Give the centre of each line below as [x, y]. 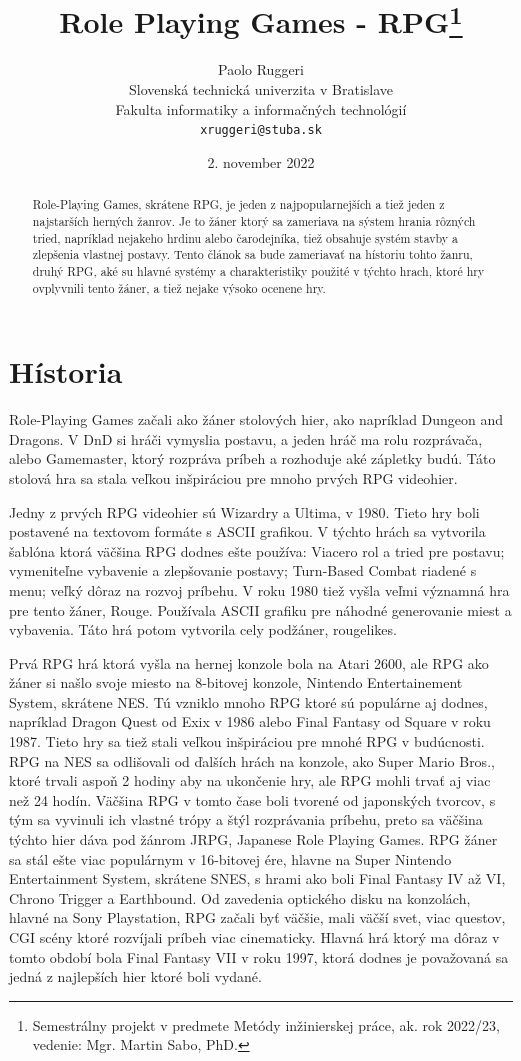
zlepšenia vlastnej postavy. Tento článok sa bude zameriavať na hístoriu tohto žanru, [252, 254]
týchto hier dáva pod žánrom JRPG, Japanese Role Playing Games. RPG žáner [253, 839]
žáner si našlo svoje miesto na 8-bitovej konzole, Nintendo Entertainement [236, 682]
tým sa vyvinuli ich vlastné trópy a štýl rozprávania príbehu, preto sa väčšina [246, 819]
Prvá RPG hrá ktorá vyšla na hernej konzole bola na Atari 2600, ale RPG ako [249, 662]
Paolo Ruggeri [261, 69]
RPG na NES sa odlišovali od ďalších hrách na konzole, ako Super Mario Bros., [252, 760]
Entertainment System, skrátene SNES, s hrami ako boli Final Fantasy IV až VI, [257, 878]
